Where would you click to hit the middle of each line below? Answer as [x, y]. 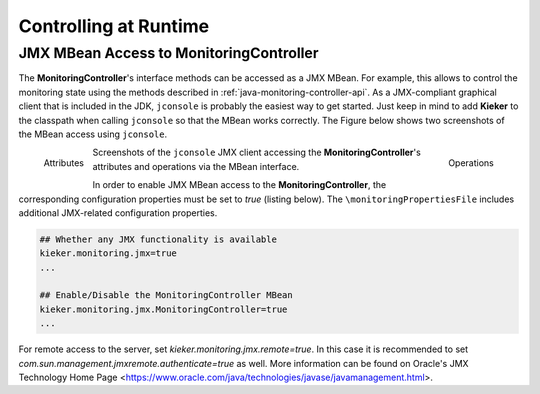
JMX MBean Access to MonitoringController [168, 53]
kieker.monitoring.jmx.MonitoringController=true [163, 309]
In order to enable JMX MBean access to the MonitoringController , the [239, 185]
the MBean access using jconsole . [93, 134]
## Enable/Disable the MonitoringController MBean [166, 295]
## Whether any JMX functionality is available [158, 239]
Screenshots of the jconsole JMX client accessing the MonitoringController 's [257, 152]
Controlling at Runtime [114, 26]
